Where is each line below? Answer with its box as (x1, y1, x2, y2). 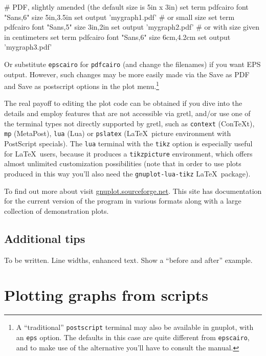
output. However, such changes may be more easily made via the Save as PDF (4, 69, 250, 79)
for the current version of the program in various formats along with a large (4, 195, 241, 206)
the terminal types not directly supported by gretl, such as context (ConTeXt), (4, 118, 255, 128)
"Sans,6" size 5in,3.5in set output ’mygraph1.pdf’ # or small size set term (4, 11, 235, 22)
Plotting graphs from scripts (4, 284, 209, 305)
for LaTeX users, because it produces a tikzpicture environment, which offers (4, 148, 253, 159)
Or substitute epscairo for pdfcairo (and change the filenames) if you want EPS (4, 58, 261, 69)
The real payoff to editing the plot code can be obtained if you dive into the (4, 98, 242, 108)
